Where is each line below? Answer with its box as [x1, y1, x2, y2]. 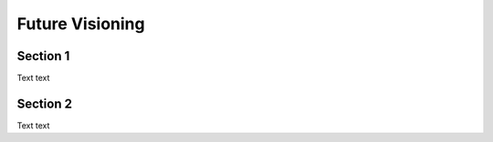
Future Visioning [16, 14, 145, 34]
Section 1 [16, 48, 70, 64]
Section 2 [16, 96, 73, 111]
